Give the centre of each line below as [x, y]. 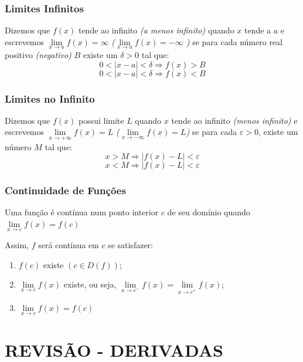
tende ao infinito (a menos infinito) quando [156, 30]
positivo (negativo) [38, 55]
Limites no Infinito [50, 98]
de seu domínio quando [209, 212]
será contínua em [69, 245]
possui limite [101, 120]
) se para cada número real [234, 41]
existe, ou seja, [90, 284]
